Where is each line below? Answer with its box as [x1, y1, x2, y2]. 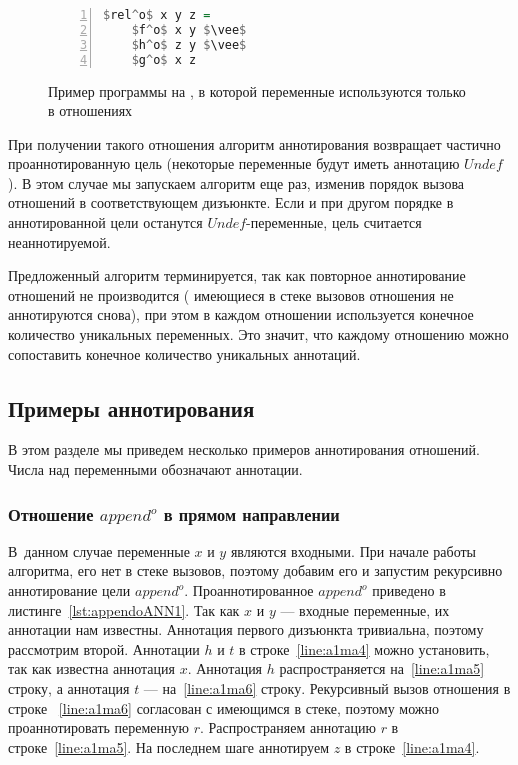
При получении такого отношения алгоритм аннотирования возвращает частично [8, 133, 501, 154]
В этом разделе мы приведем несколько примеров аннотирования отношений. [8, 439, 480, 460]
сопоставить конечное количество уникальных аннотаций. [8, 343, 361, 364]
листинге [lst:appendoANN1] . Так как [8, 599, 240, 620]
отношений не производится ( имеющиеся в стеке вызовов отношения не [8, 284, 454, 305]
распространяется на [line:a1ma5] [279, 658, 485, 679]
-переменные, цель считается [246, 212, 422, 233]
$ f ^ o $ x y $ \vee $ [131, 22, 247, 37]
